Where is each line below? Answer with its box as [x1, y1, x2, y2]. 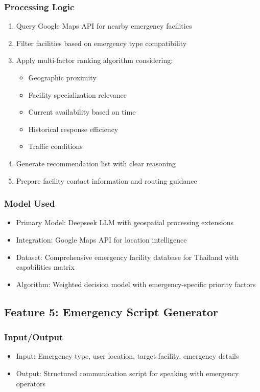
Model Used [4, 197, 55, 210]
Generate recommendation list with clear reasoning [16, 158, 176, 168]
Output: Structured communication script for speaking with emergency [16, 367, 239, 378]
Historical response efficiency [28, 123, 119, 134]
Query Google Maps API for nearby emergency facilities [16, 20, 192, 31]
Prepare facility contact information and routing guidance [16, 175, 197, 186]
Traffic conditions [28, 141, 83, 151]
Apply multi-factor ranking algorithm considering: [16, 55, 173, 66]
